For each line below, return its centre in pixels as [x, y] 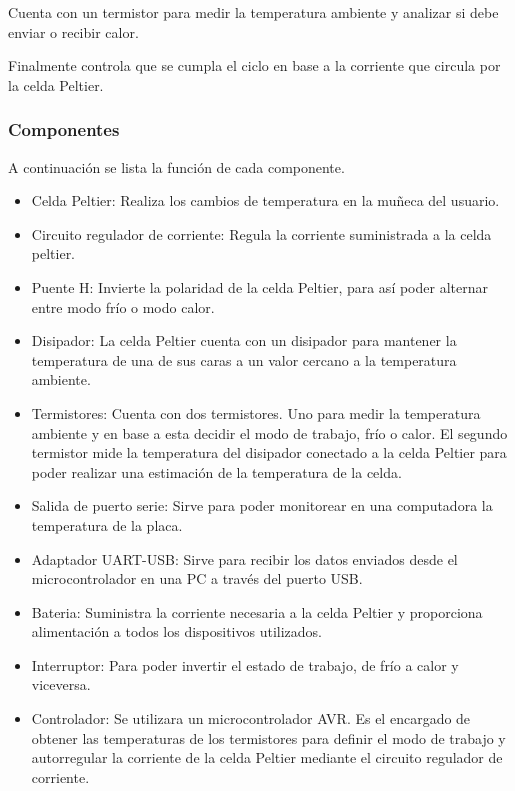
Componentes [64, 129]
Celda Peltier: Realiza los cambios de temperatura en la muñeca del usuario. [265, 200]
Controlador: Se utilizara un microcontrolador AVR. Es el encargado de [251, 718]
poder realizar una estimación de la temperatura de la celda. [216, 471]
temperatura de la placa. [107, 524]
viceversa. [61, 684]
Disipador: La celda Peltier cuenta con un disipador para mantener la [244, 340]
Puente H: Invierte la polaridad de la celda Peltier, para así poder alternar [259, 286]
